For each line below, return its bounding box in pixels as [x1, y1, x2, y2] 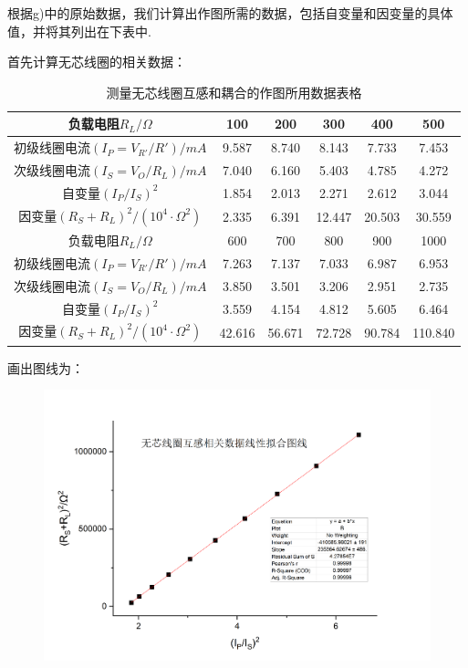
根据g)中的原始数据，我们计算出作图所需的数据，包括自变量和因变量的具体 [7, 4, 453, 22]
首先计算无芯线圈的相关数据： [7, 52, 186, 71]
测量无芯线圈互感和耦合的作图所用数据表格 [106, 82, 362, 101]
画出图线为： [7, 358, 84, 377]
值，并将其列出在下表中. [7, 21, 151, 40]
